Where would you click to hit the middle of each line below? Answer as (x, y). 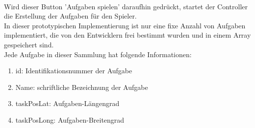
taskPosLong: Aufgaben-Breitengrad (70, 119)
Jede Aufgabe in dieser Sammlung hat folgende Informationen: (98, 54)
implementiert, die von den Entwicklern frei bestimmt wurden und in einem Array (127, 35)
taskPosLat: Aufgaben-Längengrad (67, 103)
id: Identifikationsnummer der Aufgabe (74, 71)
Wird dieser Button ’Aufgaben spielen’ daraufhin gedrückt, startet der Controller (126, 6)
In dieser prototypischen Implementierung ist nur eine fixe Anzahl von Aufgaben (125, 25)
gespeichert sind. (29, 44)
